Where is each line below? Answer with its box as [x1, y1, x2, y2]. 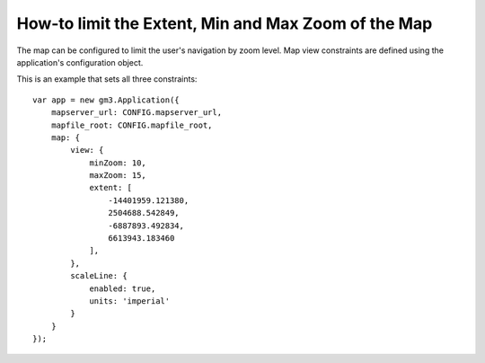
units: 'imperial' [89, 296, 171, 305]
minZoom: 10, [89, 157, 147, 168]
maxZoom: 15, [89, 171, 147, 181]
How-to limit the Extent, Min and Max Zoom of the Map [16, 13, 433, 33]
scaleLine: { [70, 270, 128, 281]
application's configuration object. [16, 57, 144, 67]
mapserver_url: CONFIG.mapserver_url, [50, 108, 223, 118]
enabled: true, [89, 283, 156, 294]
